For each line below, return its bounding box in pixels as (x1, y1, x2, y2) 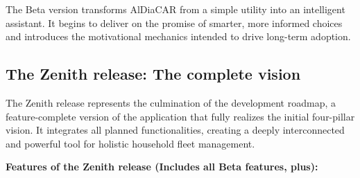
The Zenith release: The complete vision (6, 63, 301, 84)
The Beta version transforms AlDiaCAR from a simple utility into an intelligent (6, 2, 345, 16)
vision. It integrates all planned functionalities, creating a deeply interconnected (6, 123, 345, 137)
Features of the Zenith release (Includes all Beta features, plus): (6, 159, 318, 174)
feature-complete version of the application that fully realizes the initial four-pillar (6, 109, 355, 123)
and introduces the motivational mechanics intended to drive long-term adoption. (6, 29, 351, 44)
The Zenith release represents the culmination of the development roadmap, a (6, 95, 336, 109)
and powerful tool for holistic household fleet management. (6, 136, 255, 150)
